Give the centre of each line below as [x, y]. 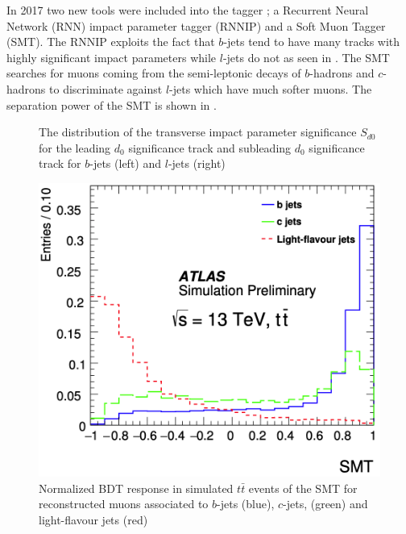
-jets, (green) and [325, 504]
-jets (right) [197, 163]
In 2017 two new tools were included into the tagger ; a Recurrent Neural [188, 10]
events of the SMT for [303, 488]
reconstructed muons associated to [124, 504]
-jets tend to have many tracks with [312, 42]
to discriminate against [106, 88]
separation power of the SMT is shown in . [112, 104]
